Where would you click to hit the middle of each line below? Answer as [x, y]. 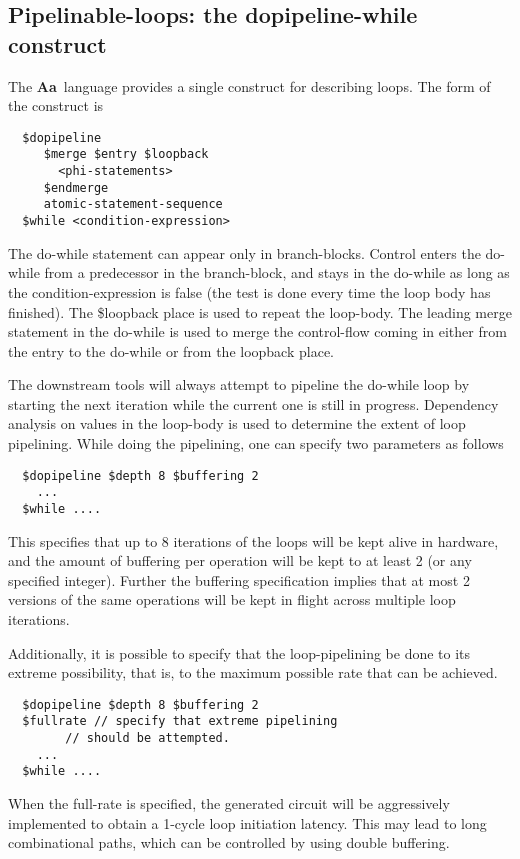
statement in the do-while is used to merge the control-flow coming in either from [257, 331]
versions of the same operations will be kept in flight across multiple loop [232, 599]
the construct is [56, 105]
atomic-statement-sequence [133, 204]
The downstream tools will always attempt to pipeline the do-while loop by [239, 384]
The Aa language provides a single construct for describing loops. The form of [249, 85]
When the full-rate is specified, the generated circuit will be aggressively [229, 803]
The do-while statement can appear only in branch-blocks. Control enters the [244, 252]
